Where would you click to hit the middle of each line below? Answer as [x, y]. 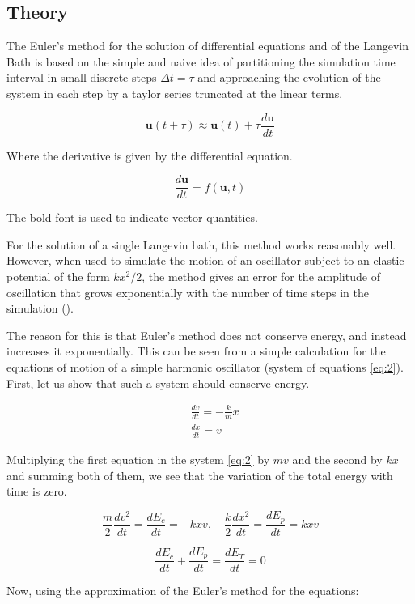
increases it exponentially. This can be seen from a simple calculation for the [196, 351]
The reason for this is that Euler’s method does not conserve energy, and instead [207, 335]
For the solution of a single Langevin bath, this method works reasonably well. [201, 244]
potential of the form [58, 276]
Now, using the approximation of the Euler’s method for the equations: [183, 591]
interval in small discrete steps [82, 77]
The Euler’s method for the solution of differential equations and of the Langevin [207, 46]
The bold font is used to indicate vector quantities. [132, 217]
